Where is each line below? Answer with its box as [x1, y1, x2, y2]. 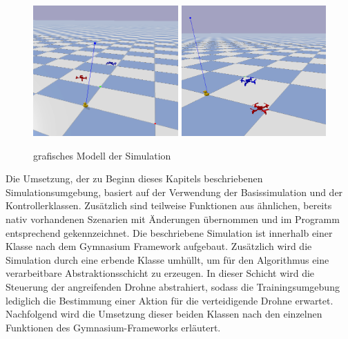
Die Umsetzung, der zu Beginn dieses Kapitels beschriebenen [6, 171, 263, 186]
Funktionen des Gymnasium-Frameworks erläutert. [6, 320, 221, 334]
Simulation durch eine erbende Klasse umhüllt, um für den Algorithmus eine [6, 252, 329, 267]
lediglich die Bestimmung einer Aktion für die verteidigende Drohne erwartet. [6, 293, 333, 307]
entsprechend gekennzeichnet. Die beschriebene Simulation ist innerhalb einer [6, 225, 333, 240]
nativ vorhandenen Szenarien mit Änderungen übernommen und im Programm [6, 211, 340, 226]
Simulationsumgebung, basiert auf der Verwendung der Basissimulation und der [6, 184, 343, 199]
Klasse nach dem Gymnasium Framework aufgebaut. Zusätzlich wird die [6, 239, 312, 253]
